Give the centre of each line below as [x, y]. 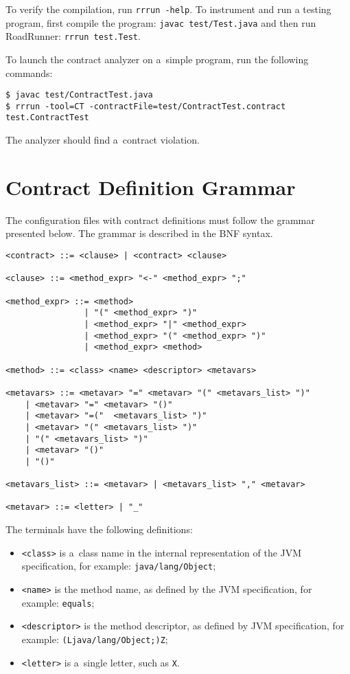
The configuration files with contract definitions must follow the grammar [160, 220]
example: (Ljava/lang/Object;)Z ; [95, 639]
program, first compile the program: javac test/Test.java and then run [161, 22]
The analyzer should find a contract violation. [103, 140]
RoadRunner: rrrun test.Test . [73, 36]
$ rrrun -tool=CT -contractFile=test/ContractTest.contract [146, 106]
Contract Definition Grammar [151, 187]
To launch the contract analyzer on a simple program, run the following [157, 59]
